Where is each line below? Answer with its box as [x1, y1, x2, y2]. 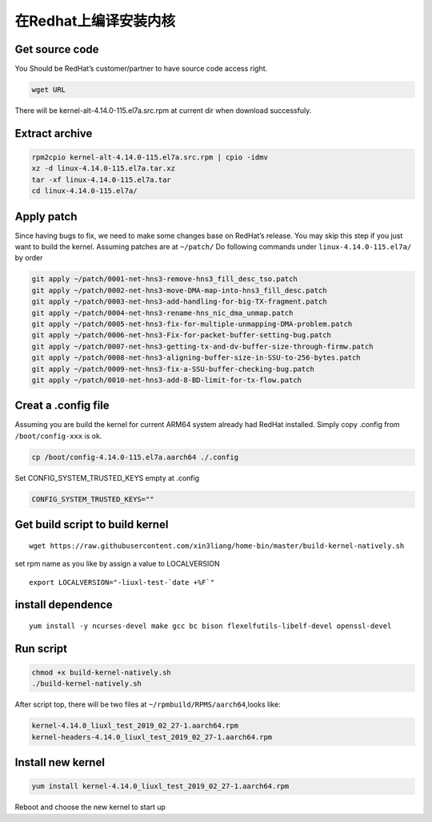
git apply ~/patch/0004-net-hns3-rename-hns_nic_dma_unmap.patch [31, 308, 294, 317]
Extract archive [14, 127, 93, 140]
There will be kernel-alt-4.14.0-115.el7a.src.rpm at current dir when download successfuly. [14, 106, 312, 115]
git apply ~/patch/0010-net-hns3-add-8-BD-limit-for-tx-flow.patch [31, 375, 302, 385]
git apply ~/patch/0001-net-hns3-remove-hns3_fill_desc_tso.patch [31, 275, 298, 284]
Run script [14, 642, 68, 655]
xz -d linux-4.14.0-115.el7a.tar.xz [31, 164, 176, 173]
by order [14, 253, 43, 263]
